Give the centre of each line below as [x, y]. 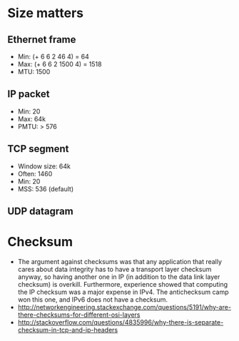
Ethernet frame [42, 40]
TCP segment [38, 149]
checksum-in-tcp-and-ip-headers [68, 330]
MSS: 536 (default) [46, 189]
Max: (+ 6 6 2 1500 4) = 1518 [60, 64]
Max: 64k [32, 118]
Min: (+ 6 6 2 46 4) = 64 [53, 56]
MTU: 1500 [34, 72]
